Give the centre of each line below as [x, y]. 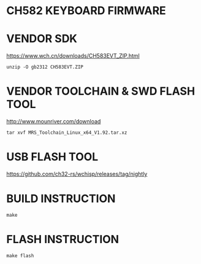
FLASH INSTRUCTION [63, 239]
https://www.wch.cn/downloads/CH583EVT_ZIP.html [73, 56]
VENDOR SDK [42, 39]
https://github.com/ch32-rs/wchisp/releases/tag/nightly [77, 174]
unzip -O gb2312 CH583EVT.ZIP [45, 67]
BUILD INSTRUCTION [61, 199]
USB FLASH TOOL [52, 157]
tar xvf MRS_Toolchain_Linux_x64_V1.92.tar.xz [67, 133]
